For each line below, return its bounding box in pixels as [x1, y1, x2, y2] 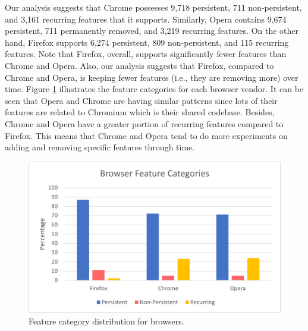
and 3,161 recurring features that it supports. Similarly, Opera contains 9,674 [5, 12, 287, 25]
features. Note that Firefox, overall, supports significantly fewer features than [5, 48, 287, 60]
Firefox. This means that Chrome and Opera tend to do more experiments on [5, 129, 288, 141]
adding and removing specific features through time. [5, 141, 195, 153]
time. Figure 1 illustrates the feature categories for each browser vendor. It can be [5, 83, 304, 95]
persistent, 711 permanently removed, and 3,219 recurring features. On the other [5, 24, 299, 37]
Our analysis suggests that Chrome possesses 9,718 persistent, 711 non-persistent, [5, 1, 302, 13]
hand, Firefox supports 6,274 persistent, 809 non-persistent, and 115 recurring [5, 36, 289, 48]
